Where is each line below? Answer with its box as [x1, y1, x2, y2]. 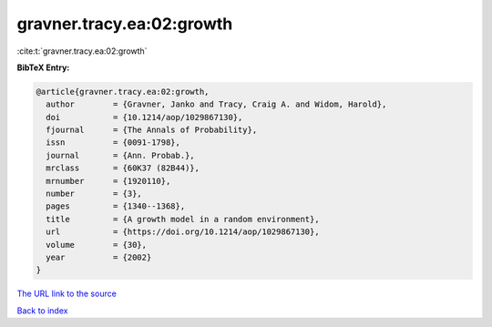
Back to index [16, 305, 68, 316]
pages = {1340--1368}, [46, 201, 186, 211]
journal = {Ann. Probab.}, [46, 150, 195, 160]
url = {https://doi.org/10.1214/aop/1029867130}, [46, 227, 320, 237]
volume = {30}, [46, 240, 148, 250]
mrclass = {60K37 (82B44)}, [46, 163, 200, 173]
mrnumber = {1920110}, [46, 176, 171, 186]
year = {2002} [46, 252, 152, 262]
